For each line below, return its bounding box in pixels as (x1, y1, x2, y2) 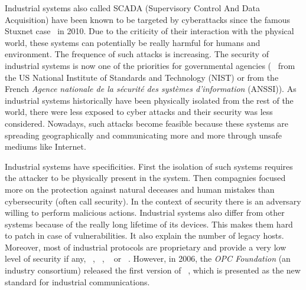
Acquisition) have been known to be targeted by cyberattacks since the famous (5, 13, 290, 25)
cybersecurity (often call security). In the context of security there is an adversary (5, 195, 301, 207)
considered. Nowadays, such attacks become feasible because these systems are (5, 117, 288, 129)
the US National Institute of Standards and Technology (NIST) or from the (5, 71, 279, 83)
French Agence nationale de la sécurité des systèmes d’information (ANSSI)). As (5, 83, 297, 95)
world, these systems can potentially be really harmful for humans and (5, 36, 261, 48)
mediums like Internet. (5, 140, 86, 153)
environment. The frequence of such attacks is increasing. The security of (5, 48, 269, 60)
